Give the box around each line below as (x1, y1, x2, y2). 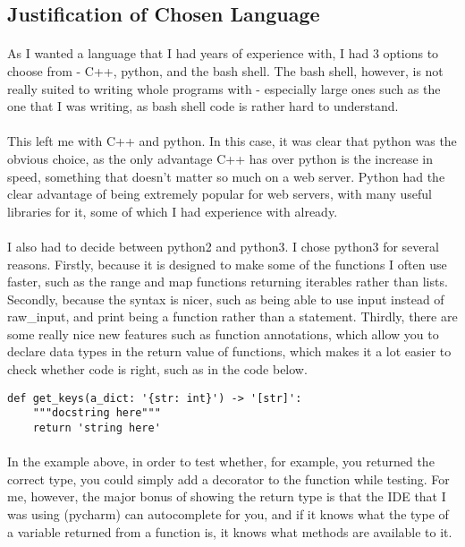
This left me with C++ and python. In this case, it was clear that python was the (7, 132, 457, 150)
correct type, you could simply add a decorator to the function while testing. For (7, 469, 450, 488)
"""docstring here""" (32, 406, 161, 420)
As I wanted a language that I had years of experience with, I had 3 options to (7, 44, 439, 63)
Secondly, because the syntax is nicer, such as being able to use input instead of (7, 289, 444, 308)
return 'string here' (32, 421, 161, 434)
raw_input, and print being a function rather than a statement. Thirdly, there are (7, 307, 458, 326)
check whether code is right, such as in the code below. (7, 360, 308, 379)
